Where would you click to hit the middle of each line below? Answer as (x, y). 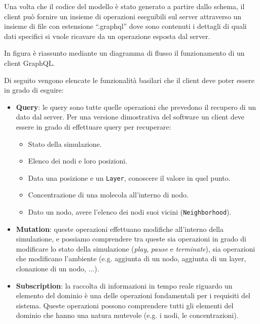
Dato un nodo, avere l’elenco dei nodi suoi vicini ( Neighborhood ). (130, 211)
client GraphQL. (30, 63)
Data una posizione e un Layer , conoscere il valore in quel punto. (129, 177)
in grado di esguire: (34, 90)
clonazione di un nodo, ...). (58, 268)
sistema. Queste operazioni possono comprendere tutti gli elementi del (125, 305)
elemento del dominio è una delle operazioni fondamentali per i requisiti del (133, 295)
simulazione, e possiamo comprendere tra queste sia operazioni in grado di (131, 239)
